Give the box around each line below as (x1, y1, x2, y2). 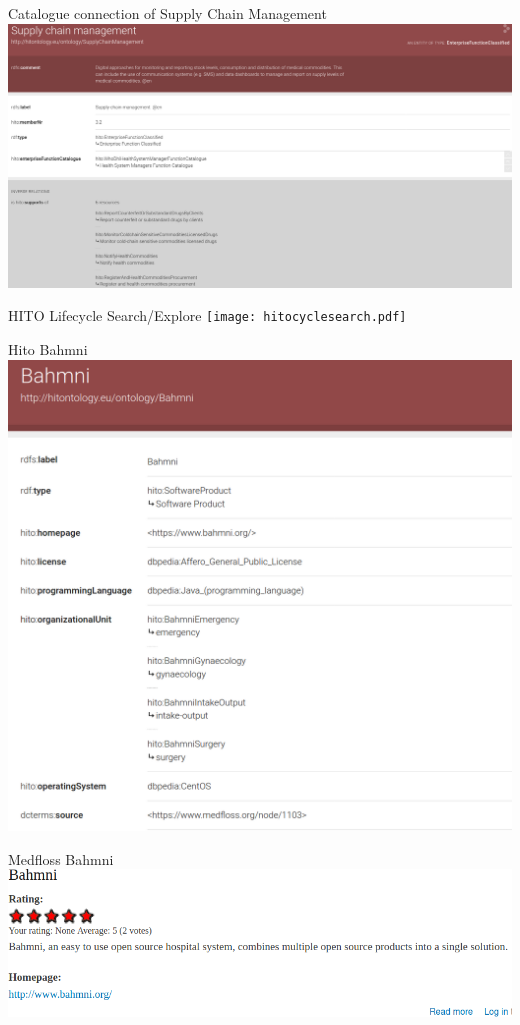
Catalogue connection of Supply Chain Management (8, 3, 327, 23)
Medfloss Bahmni (8, 848, 114, 869)
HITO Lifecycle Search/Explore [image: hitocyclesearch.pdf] (8, 305, 407, 326)
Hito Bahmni (8, 339, 88, 360)
